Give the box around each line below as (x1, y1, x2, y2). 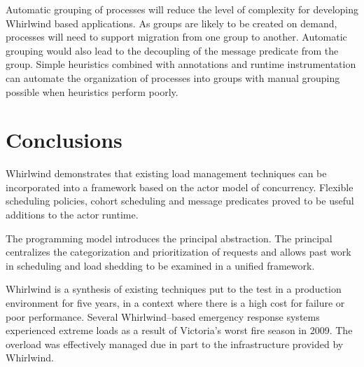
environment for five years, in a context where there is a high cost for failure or (6, 296, 345, 310)
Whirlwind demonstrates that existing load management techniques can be (6, 166, 327, 181)
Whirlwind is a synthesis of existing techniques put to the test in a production (6, 282, 342, 296)
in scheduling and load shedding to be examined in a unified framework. (6, 258, 315, 272)
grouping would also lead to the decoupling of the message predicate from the (6, 43, 339, 57)
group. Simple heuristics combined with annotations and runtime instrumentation (6, 57, 356, 71)
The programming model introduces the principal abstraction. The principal (6, 230, 332, 245)
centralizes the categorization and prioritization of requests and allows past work (6, 244, 351, 259)
